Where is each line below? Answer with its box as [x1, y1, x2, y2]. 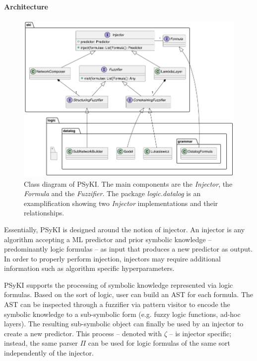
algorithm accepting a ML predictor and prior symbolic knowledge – [4, 234, 212, 244]
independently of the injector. [4, 348, 94, 358]
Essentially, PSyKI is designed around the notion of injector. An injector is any [4, 224, 245, 234]
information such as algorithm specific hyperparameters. [4, 263, 175, 273]
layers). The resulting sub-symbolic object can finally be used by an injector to [4, 318, 244, 329]
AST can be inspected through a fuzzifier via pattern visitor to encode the [4, 299, 230, 309]
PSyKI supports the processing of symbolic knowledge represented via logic [4, 279, 233, 290]
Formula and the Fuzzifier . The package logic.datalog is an [24, 188, 201, 199]
